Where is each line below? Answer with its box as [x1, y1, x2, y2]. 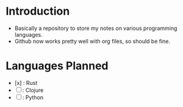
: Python [22, 94, 44, 101]
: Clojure [22, 86, 44, 94]
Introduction [5, 4, 70, 18]
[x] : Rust [14, 79, 38, 86]
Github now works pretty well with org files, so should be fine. [14, 37, 171, 45]
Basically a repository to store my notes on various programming [14, 24, 178, 32]
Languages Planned [5, 59, 109, 73]
